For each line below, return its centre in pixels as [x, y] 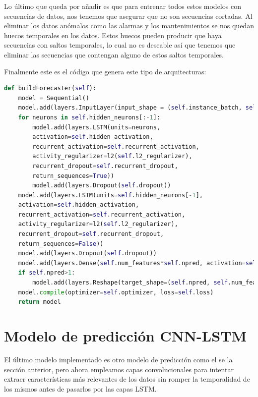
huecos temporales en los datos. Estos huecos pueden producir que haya [113, 35]
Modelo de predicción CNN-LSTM [125, 336]
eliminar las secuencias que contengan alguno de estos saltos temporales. [114, 54]
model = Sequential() [54, 98]
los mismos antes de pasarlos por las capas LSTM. [80, 388]
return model [39, 302]
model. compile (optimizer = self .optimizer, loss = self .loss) [116, 292]
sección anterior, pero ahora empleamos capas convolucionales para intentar [119, 369]
